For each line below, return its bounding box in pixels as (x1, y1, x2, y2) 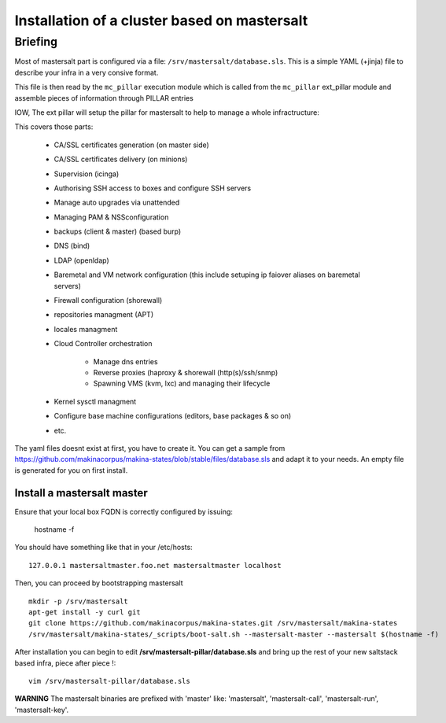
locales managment (53, 324, 118, 334)
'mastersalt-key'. (14, 705, 69, 714)
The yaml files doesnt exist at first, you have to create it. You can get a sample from (14, 443, 286, 452)
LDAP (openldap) (53, 256, 109, 265)
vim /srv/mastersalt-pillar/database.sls (28, 677, 190, 685)
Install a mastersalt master (14, 486, 149, 500)
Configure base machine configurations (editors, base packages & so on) (53, 411, 292, 421)
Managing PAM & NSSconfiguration (53, 212, 169, 222)
